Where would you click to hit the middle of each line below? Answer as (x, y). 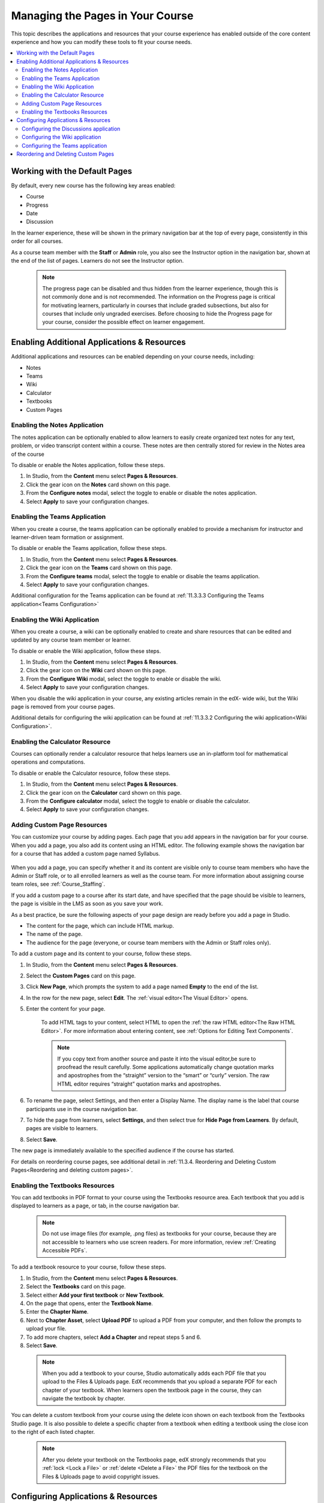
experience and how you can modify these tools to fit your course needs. (101, 41)
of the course (28, 454)
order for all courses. (37, 241)
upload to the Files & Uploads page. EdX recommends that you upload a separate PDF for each (160, 1382)
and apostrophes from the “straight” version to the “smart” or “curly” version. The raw (163, 1076)
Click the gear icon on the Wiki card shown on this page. (96, 670)
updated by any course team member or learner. (71, 640)
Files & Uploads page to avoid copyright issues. (101, 1477)
